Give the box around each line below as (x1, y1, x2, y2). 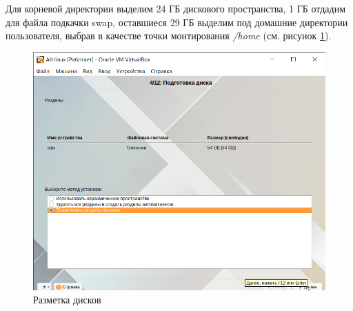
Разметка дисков (33, 292, 101, 307)
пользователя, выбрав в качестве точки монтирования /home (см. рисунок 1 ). (6, 28, 332, 43)
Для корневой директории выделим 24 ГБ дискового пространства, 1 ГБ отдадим (6, 1, 346, 15)
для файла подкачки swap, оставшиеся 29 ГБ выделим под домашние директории (6, 14, 348, 29)
